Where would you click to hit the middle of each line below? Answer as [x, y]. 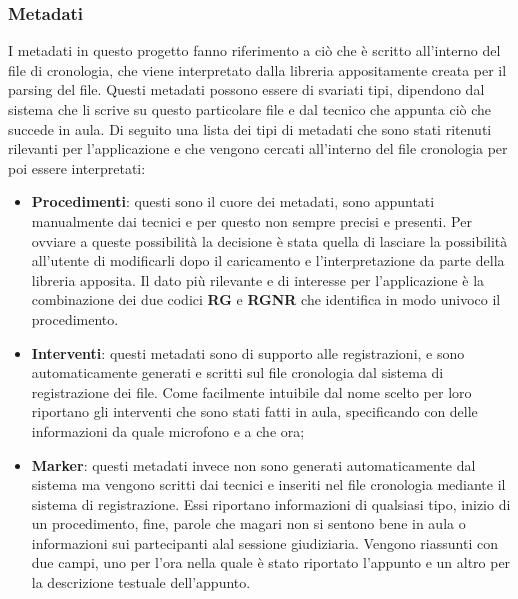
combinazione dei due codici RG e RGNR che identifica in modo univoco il [266, 299]
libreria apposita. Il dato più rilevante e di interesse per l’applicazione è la [258, 279]
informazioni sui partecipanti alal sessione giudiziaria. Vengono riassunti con [264, 542]
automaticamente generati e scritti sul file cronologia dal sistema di [237, 372]
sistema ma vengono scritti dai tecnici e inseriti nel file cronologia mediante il [268, 484]
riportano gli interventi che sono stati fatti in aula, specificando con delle [254, 411]
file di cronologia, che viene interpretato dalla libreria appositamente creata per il [257, 69]
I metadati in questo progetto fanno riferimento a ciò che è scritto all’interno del [254, 50]
